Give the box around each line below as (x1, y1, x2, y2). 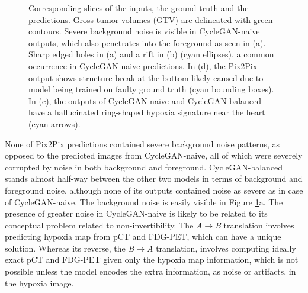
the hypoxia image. (5, 276, 74, 289)
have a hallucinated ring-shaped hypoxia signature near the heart (28, 106, 265, 118)
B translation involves (215, 218, 294, 231)
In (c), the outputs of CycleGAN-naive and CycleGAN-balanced (28, 94, 262, 107)
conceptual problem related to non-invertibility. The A (5, 218, 203, 231)
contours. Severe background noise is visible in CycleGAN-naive (28, 25, 260, 37)
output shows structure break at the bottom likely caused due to (28, 71, 264, 83)
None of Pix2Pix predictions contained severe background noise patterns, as (5, 137, 280, 150)
